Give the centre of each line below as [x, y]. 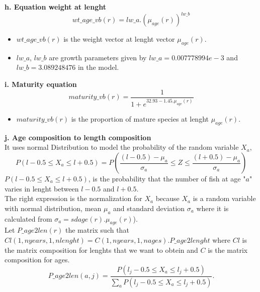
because [167, 198]
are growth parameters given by [98, 57]
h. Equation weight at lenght [55, 7]
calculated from [28, 218]
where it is [212, 208]
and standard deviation [149, 208]
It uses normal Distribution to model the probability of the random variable [122, 147]
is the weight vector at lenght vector [119, 39]
